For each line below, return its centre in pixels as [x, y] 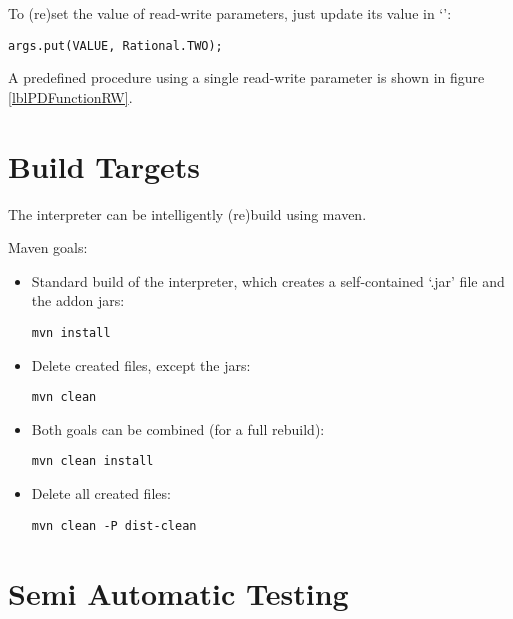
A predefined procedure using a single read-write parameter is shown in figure [246, 77]
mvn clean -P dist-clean [114, 525]
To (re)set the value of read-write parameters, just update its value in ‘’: [230, 13]
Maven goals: [48, 247]
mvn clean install [92, 461]
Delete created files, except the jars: [141, 364]
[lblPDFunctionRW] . [70, 96]
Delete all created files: [101, 493]
